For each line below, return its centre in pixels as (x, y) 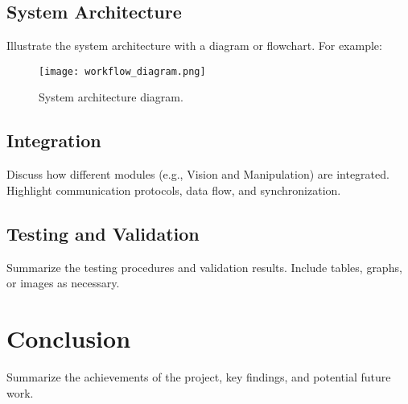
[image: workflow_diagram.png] (122, 71)
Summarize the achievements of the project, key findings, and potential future (199, 376)
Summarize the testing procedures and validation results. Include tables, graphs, (204, 267)
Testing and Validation (103, 233)
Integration (54, 140)
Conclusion (69, 338)
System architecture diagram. (111, 97)
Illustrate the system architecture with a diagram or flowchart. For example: (194, 45)
